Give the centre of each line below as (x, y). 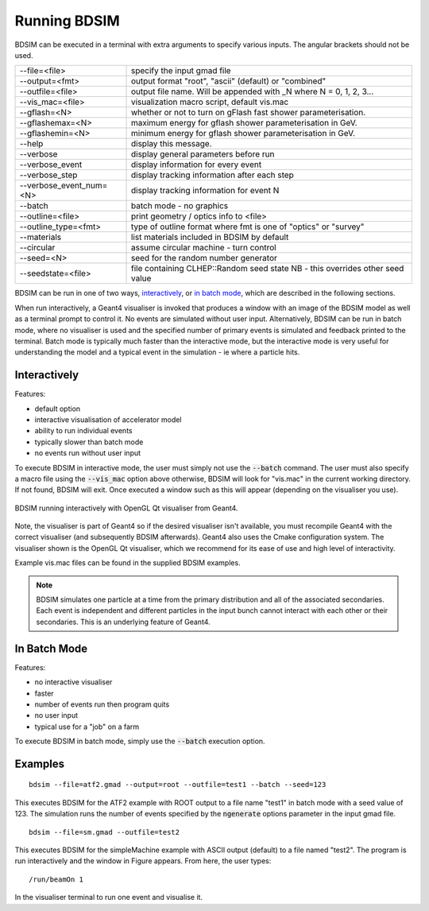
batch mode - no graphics (180, 206)
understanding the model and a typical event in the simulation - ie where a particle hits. (157, 352)
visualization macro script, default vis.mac (210, 102)
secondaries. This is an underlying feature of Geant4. (123, 622)
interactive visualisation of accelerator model (108, 419)
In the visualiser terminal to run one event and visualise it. (108, 897)
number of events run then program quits (102, 704)
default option (58, 409)
